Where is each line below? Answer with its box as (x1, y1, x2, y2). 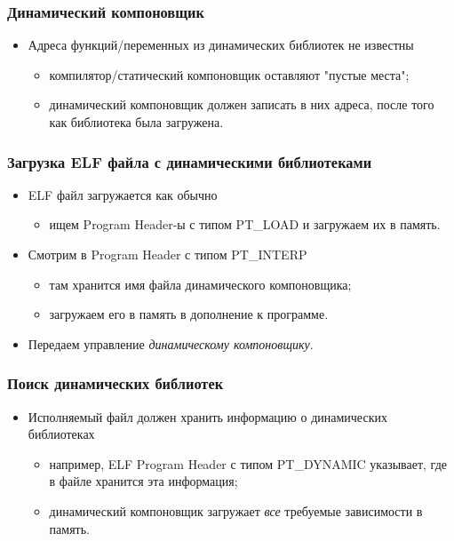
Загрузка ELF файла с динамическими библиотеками (7, 150, 372, 172)
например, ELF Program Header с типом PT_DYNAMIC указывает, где (49, 454, 448, 473)
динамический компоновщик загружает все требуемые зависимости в (49, 501, 423, 520)
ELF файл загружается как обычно (28, 185, 218, 203)
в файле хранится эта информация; (49, 472, 238, 490)
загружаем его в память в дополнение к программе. (49, 305, 329, 323)
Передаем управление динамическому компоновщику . (28, 334, 314, 353)
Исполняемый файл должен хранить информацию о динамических (28, 407, 387, 426)
